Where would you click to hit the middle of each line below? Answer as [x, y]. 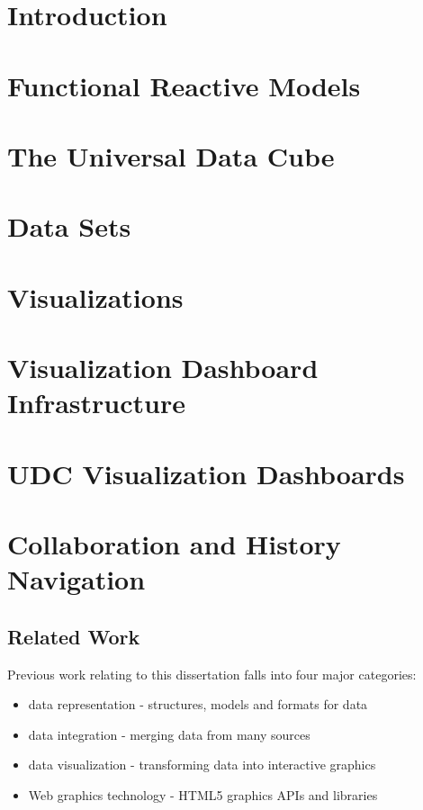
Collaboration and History [174, 544]
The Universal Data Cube [171, 155]
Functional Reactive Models [184, 85]
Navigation [76, 579]
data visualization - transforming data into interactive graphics [202, 765]
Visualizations [95, 297]
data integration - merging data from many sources [169, 734]
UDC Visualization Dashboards [206, 473]
